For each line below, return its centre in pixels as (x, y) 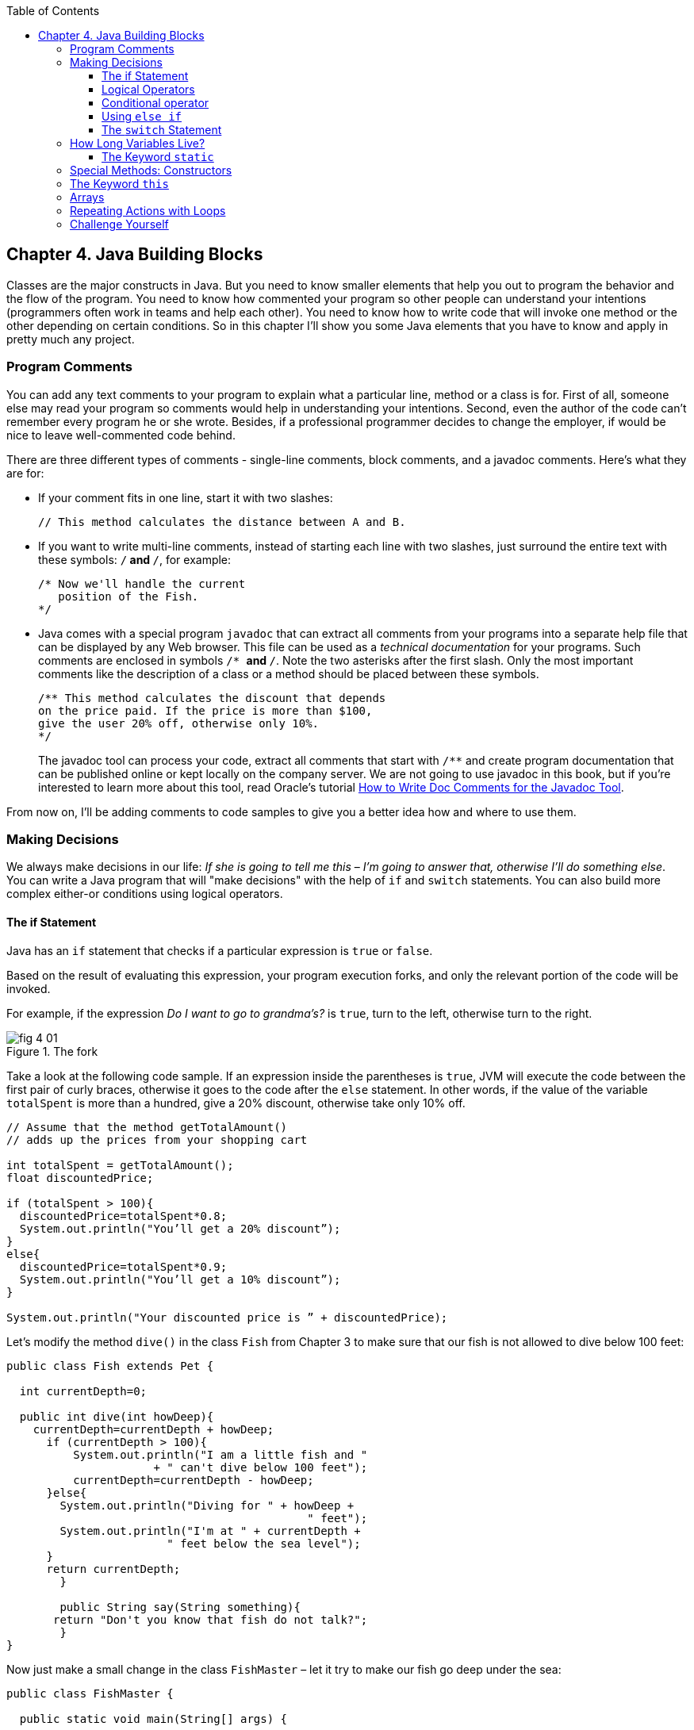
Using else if (142, 116)
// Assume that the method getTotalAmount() (147, 1127)
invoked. (29, 988)
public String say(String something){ (180, 1607)
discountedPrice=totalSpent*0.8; (123, 1216)
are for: (25, 473)
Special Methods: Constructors (151, 170)
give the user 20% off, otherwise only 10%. (179, 723)
